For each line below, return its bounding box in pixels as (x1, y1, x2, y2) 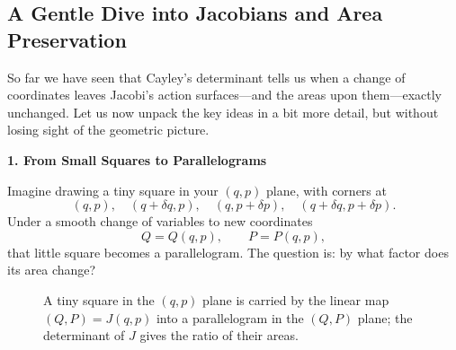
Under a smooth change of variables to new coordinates (7, 212, 313, 231)
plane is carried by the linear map (202, 290, 389, 309)
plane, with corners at (266, 180, 387, 199)
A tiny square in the (43, 290, 155, 309)
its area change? (7, 260, 96, 279)
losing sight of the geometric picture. (7, 120, 210, 139)
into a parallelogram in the (156, 308, 304, 327)
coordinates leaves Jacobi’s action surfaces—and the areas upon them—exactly (7, 85, 442, 104)
